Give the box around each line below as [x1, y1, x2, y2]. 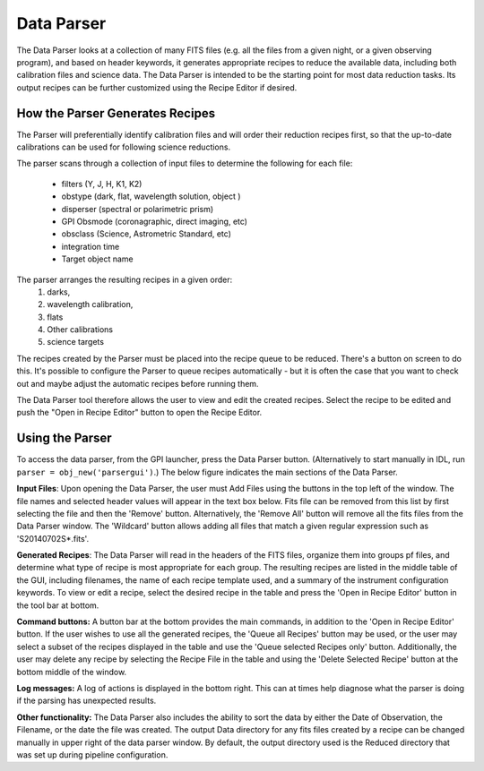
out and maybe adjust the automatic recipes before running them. [16, 378, 259, 389]
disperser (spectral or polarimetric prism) [61, 203, 214, 214]
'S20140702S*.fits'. [16, 533, 90, 544]
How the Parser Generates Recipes [16, 106, 215, 121]
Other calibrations [47, 324, 114, 335]
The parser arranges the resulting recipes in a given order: [16, 274, 233, 285]
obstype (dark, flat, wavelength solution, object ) [61, 191, 241, 201]
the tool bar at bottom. [16, 600, 99, 611]
